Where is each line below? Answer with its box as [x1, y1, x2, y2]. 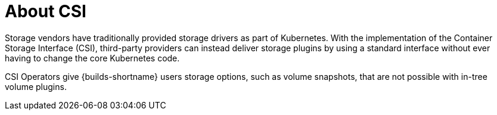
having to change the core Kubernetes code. [5, 52, 180, 63]
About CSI [5, 1, 86, 21]
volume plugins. [5, 81, 67, 92]
